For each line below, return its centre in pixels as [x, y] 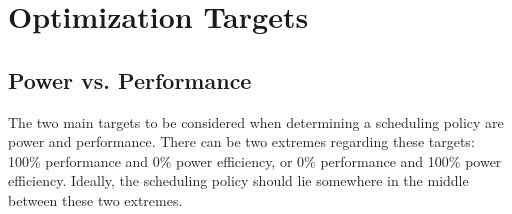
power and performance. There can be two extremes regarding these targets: [241, 141]
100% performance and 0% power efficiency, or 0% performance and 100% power [255, 160]
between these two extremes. [95, 199]
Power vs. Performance [130, 79]
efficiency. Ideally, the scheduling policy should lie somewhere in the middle [238, 180]
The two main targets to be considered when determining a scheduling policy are [256, 121]
